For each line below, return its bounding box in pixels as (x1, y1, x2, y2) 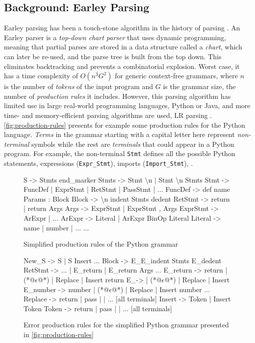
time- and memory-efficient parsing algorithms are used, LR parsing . (4, 110, 212, 120)
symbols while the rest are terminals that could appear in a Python (31, 138, 234, 149)
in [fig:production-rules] (24, 329, 94, 339)
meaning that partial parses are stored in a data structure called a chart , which (4, 42, 242, 52)
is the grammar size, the (163, 81, 236, 91)
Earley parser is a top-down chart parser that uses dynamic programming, (4, 32, 227, 42)
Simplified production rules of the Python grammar (24, 239, 178, 249)
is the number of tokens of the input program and (4, 81, 153, 91)
